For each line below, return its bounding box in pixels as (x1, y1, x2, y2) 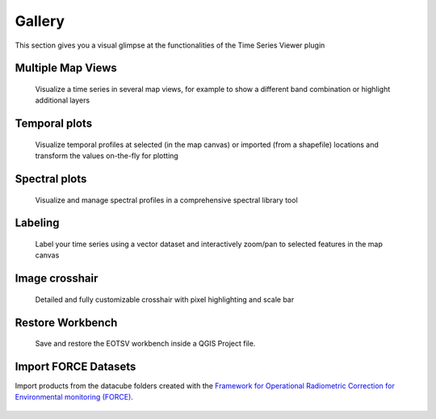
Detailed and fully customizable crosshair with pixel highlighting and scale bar (35, 295, 295, 304)
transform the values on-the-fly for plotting (35, 151, 179, 161)
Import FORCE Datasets (15, 359, 136, 373)
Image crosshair (15, 271, 99, 286)
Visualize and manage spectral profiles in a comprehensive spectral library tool (35, 195, 298, 205)
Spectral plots (15, 172, 87, 186)
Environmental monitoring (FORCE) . (15, 392, 133, 402)
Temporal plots (15, 117, 93, 131)
